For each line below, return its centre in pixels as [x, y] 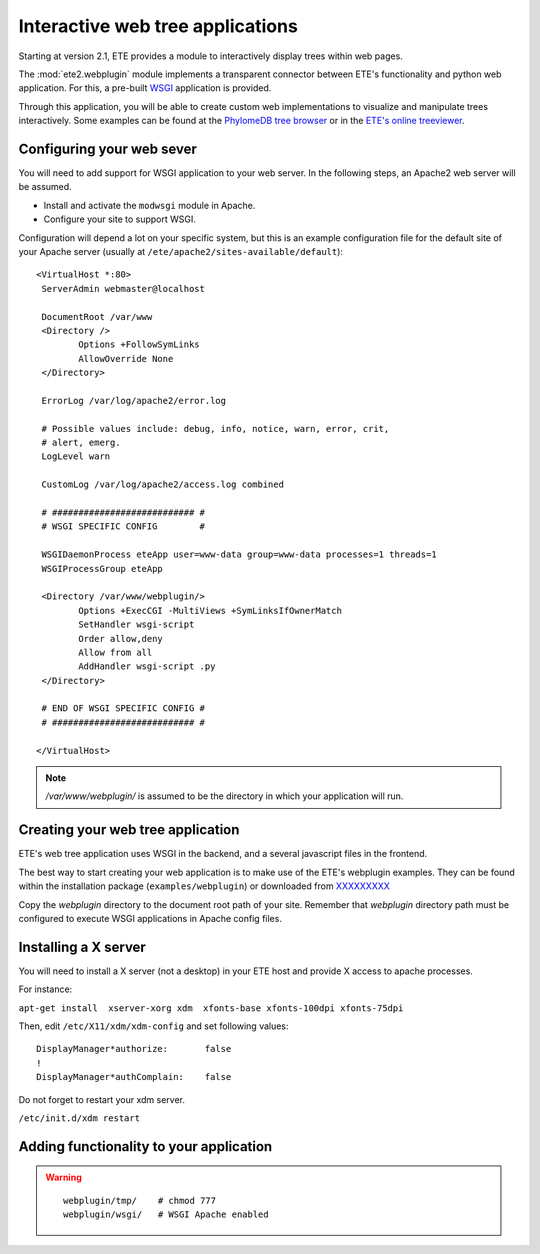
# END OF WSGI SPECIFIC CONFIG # [123, 708]
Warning [63, 1177]
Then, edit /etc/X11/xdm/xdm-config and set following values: [153, 1026]
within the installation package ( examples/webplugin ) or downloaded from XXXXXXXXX [204, 886]
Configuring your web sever [107, 148]
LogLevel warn [76, 456]
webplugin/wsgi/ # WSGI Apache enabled [166, 1214]
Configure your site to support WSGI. [120, 219]
